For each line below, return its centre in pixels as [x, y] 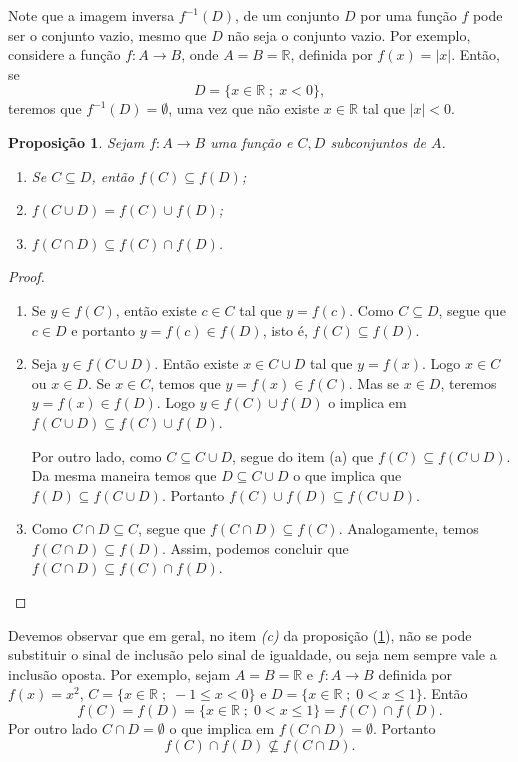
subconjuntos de [378, 141]
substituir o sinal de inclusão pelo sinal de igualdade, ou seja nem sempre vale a [252, 654]
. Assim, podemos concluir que [255, 547]
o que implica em [222, 728]
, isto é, [285, 329]
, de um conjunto [287, 15]
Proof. [26, 276]
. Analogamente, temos [408, 528]
